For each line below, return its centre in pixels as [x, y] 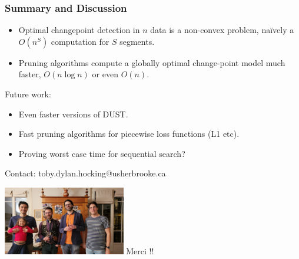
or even [105, 74]
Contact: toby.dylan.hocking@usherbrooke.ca [85, 173]
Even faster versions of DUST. [73, 114]
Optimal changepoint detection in [79, 30]
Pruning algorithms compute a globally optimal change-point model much [152, 62]
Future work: [28, 94]
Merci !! [140, 251]
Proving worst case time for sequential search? [102, 153]
